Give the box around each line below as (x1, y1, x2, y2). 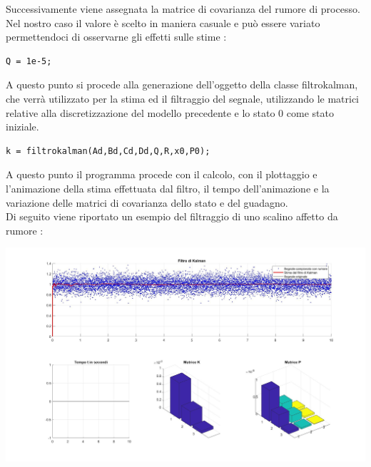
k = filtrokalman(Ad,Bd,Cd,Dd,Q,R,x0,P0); (6, 145, 210, 156)
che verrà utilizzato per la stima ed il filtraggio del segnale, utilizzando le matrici (6, 91, 359, 106)
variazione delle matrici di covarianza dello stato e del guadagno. (6, 195, 288, 210)
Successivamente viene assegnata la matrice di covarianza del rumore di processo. (6, 1, 360, 16)
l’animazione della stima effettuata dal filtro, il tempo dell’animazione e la (6, 180, 330, 195)
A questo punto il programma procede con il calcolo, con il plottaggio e (6, 167, 317, 182)
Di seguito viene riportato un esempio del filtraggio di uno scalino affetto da (6, 209, 338, 224)
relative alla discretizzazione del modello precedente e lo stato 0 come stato (6, 105, 334, 120)
